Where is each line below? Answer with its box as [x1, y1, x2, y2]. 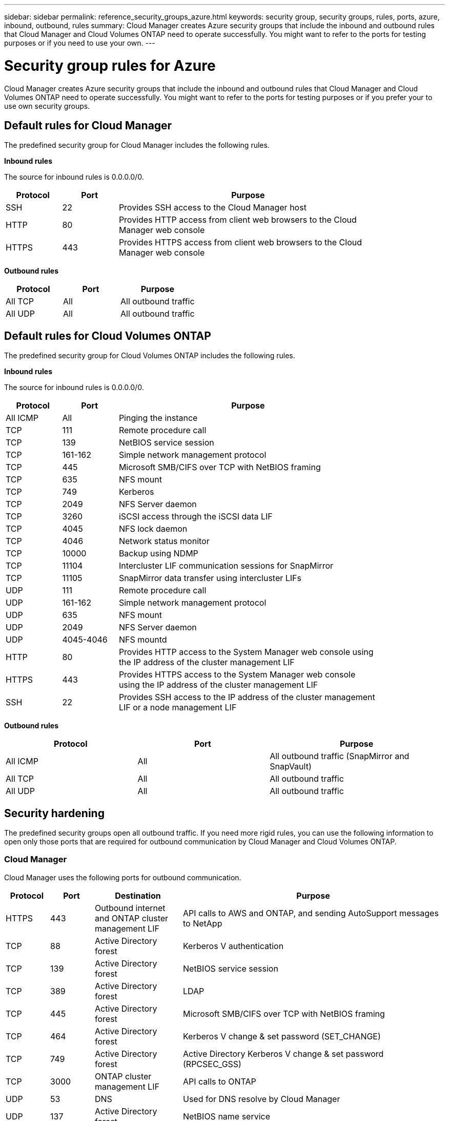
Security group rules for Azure [4, 56, 216, 74]
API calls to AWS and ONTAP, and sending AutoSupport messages [183, 907, 439, 918]
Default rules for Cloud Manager [4, 119, 172, 132]
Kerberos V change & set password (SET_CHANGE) [183, 1031, 381, 1041]
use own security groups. [4, 101, 90, 110]
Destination [115, 890, 161, 901]
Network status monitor [118, 536, 210, 547]
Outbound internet [95, 902, 166, 913]
